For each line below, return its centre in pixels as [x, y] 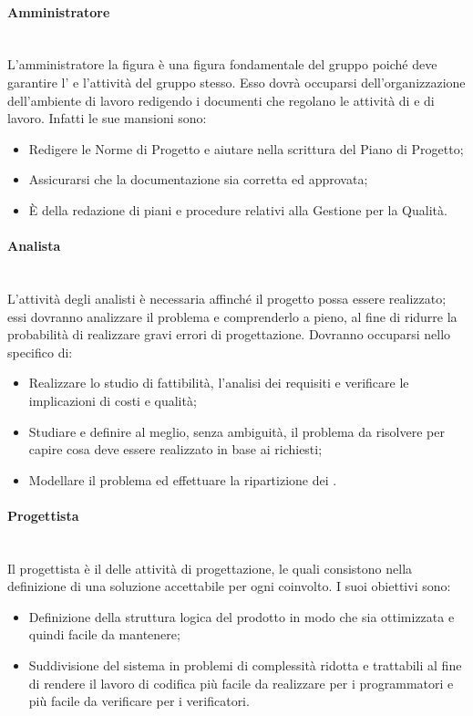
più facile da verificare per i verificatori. [139, 701]
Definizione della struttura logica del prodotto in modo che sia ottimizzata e [242, 616]
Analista [34, 246]
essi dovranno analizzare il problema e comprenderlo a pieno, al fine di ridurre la [232, 316]
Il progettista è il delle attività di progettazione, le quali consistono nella [210, 568]
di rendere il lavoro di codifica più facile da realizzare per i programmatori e [241, 683]
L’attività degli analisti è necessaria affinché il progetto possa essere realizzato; [227, 298]
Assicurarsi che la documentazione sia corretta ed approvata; [198, 179]
